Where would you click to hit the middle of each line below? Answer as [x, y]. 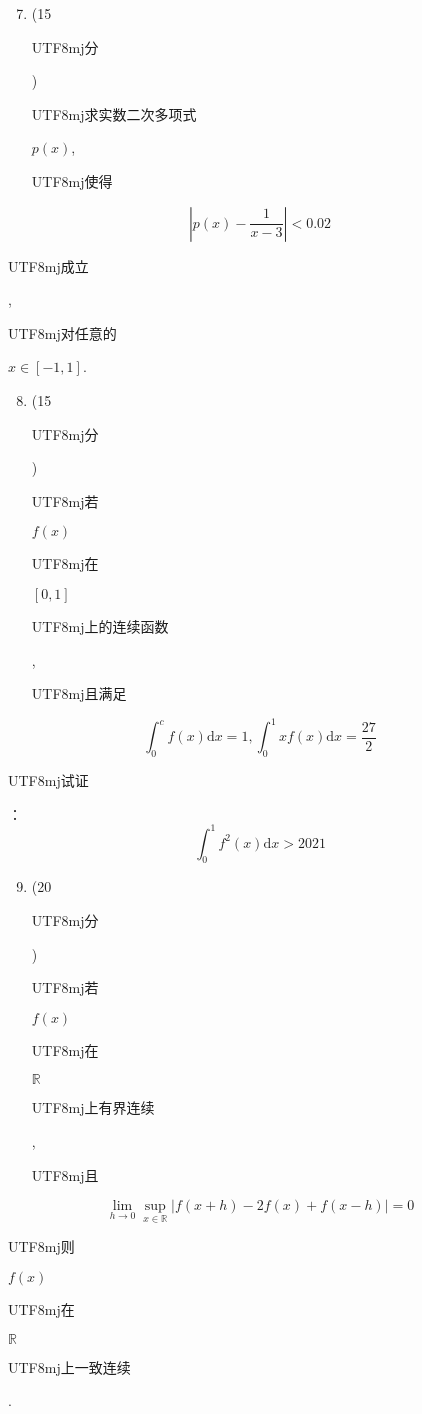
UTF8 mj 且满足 [79, 693]
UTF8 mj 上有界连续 [93, 1107]
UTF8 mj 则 [41, 1246]
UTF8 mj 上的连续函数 [100, 625]
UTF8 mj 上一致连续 [69, 1366]
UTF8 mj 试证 [48, 779]
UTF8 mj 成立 [48, 265]
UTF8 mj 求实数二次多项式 [114, 113]
